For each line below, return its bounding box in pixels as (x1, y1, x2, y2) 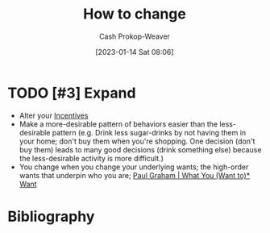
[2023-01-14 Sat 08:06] (95, 47, 174, 56)
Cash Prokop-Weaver (98, 31, 171, 41)
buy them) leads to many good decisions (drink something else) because (19, 144, 262, 154)
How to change (83, 5, 186, 23)
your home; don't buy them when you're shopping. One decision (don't (19, 136, 255, 146)
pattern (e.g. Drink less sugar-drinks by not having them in (52, 127, 247, 137)
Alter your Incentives (19, 110, 89, 120)
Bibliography (7, 207, 95, 226)
